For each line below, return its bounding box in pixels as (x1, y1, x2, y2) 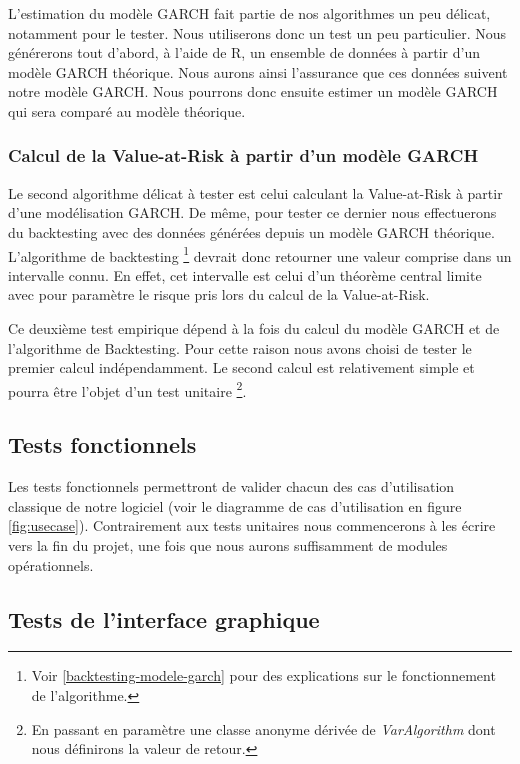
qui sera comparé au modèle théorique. (8, 100, 246, 121)
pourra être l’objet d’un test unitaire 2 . (8, 377, 247, 401)
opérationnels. (8, 554, 94, 575)
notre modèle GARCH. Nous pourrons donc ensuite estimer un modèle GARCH (8, 81, 498, 102)
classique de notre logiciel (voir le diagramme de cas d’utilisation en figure (8, 495, 462, 516)
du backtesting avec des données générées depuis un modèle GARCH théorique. (8, 221, 495, 242)
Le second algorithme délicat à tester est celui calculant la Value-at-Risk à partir (8, 182, 503, 203)
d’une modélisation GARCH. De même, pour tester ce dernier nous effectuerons (8, 202, 497, 223)
